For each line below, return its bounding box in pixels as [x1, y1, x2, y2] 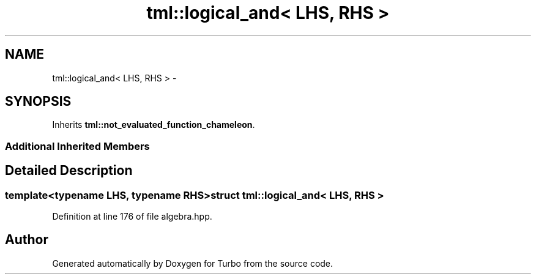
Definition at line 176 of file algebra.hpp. [52, 211, 212, 222]
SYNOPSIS [5, 94, 72, 110]
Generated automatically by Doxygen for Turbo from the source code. [52, 258, 333, 269]
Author [5, 232, 48, 248]
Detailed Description [5, 163, 133, 179]
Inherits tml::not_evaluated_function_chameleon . [52, 119, 255, 130]
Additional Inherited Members [5, 139, 150, 152]
